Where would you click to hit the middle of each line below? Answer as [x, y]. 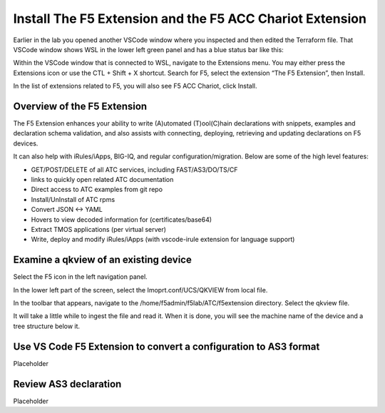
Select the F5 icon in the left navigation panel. [80, 277]
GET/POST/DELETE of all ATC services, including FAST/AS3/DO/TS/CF [134, 169]
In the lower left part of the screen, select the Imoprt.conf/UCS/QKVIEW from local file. [140, 290]
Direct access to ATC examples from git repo [97, 190]
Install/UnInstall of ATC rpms [73, 199]
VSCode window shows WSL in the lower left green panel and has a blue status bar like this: [149, 49]
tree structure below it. [47, 326]
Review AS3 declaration [67, 384]
